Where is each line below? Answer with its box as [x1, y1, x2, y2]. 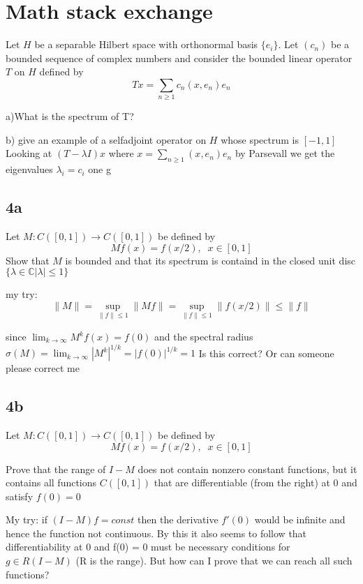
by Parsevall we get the [235, 146, 335, 160]
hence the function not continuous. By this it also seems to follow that [6, 525, 307, 540]
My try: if [6, 512, 47, 527]
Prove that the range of [6, 461, 106, 476]
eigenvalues [6, 162, 53, 177]
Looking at [6, 146, 52, 160]
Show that [6, 253, 50, 267]
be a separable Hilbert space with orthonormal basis [34, 37, 258, 52]
